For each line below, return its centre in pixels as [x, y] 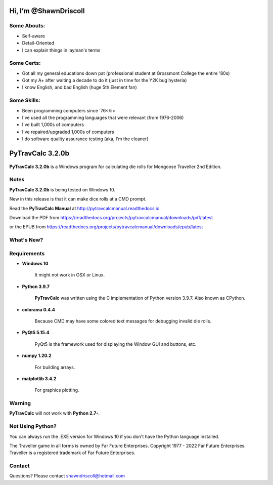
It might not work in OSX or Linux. [70, 275]
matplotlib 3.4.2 [39, 378]
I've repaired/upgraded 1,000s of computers [68, 132]
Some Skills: [25, 100]
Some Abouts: [27, 26]
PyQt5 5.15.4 [36, 333]
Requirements [27, 253]
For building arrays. [55, 367]
